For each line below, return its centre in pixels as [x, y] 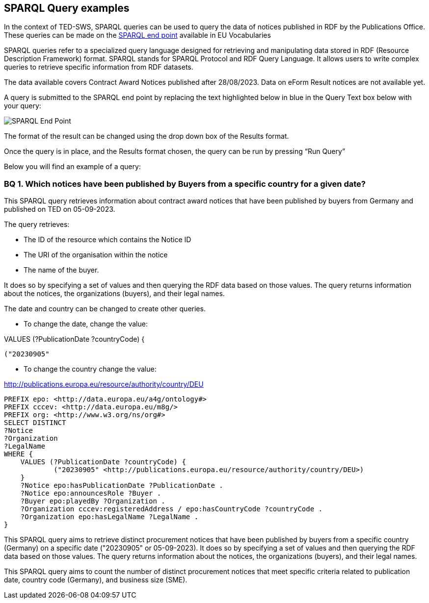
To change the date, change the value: [86, 324]
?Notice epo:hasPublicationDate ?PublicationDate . [122, 486]
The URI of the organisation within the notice [96, 255]
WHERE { [19, 454]
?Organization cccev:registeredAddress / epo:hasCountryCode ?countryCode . [172, 509]
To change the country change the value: [90, 369]
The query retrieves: [37, 225]
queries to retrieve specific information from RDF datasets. [99, 67]
